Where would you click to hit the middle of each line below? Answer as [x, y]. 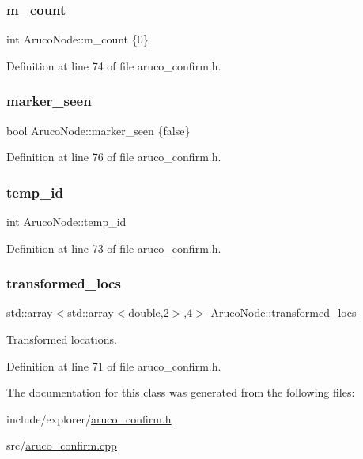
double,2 [149, 312]
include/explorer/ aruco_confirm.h [89, 418]
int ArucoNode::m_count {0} [78, 39]
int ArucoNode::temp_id [66, 222]
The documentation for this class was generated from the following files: [181, 392]
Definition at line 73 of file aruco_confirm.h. [114, 248]
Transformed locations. [62, 339]
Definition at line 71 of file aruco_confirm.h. [114, 365]
